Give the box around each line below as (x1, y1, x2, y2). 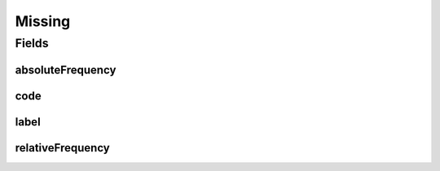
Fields (15, 36, 49, 50)
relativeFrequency (15, 141, 110, 155)
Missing (15, 12, 71, 30)
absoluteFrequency (15, 63, 117, 77)
